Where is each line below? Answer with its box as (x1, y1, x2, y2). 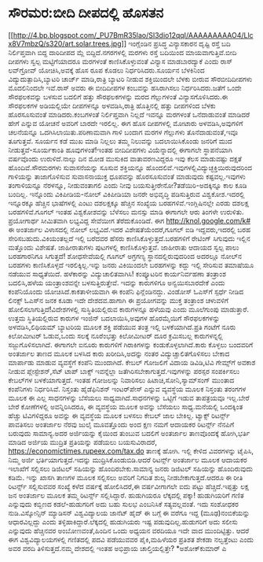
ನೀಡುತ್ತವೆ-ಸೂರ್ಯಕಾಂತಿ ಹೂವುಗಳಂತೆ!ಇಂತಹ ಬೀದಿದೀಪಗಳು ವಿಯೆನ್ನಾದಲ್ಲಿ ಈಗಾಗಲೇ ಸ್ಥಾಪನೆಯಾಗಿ (8, 145, 233, 154)
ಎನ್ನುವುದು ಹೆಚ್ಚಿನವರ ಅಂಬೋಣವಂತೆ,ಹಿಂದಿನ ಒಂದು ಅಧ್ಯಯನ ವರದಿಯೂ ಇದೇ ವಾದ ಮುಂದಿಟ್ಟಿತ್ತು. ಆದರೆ (8, 526, 250, 535)
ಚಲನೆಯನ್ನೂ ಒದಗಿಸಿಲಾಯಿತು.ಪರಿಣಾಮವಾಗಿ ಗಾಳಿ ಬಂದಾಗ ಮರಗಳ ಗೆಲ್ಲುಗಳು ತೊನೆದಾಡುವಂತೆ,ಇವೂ (8, 127, 238, 137)
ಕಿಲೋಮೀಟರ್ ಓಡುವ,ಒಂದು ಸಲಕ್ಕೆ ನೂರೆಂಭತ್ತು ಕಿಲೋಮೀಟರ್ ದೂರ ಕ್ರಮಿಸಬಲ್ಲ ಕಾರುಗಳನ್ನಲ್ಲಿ (8, 331, 224, 340)
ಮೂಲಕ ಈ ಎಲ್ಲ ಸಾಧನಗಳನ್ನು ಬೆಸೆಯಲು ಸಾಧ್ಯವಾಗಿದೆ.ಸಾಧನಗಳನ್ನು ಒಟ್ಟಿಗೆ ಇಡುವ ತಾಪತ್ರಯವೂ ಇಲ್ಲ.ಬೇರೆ (8, 393, 250, 402)
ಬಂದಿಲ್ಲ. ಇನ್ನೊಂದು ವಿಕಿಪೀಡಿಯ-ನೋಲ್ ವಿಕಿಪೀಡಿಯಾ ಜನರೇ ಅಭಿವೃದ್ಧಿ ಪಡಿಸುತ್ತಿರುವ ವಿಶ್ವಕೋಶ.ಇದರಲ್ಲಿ (8, 189, 245, 198)
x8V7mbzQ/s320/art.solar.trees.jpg (8, 39, 122, 48)
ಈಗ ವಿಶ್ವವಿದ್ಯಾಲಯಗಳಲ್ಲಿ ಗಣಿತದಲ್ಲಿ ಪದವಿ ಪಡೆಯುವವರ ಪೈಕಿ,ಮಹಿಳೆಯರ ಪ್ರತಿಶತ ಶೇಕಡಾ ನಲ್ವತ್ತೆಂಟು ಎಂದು (8, 534, 254, 544)
